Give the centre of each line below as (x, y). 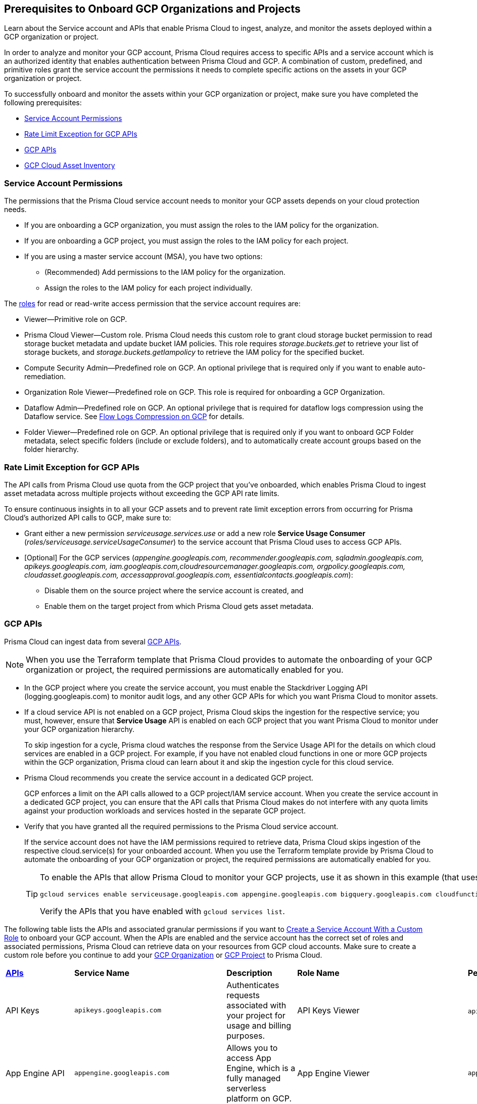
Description (249, 973)
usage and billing (259, 1025)
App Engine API (35, 1073)
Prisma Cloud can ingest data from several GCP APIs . (93, 641)
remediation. (45, 377)
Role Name (318, 973)
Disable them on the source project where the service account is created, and (174, 590)
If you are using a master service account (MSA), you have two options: (144, 257)
